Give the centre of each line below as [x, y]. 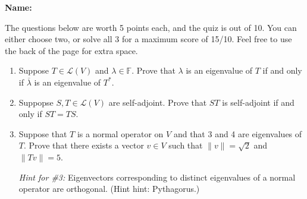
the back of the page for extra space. [71, 50]
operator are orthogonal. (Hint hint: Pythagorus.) [109, 189]
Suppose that [43, 133]
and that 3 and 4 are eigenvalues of [238, 133]
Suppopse [36, 102]
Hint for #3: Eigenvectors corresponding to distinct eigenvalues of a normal [157, 177]
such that [186, 145]
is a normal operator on [120, 133]
